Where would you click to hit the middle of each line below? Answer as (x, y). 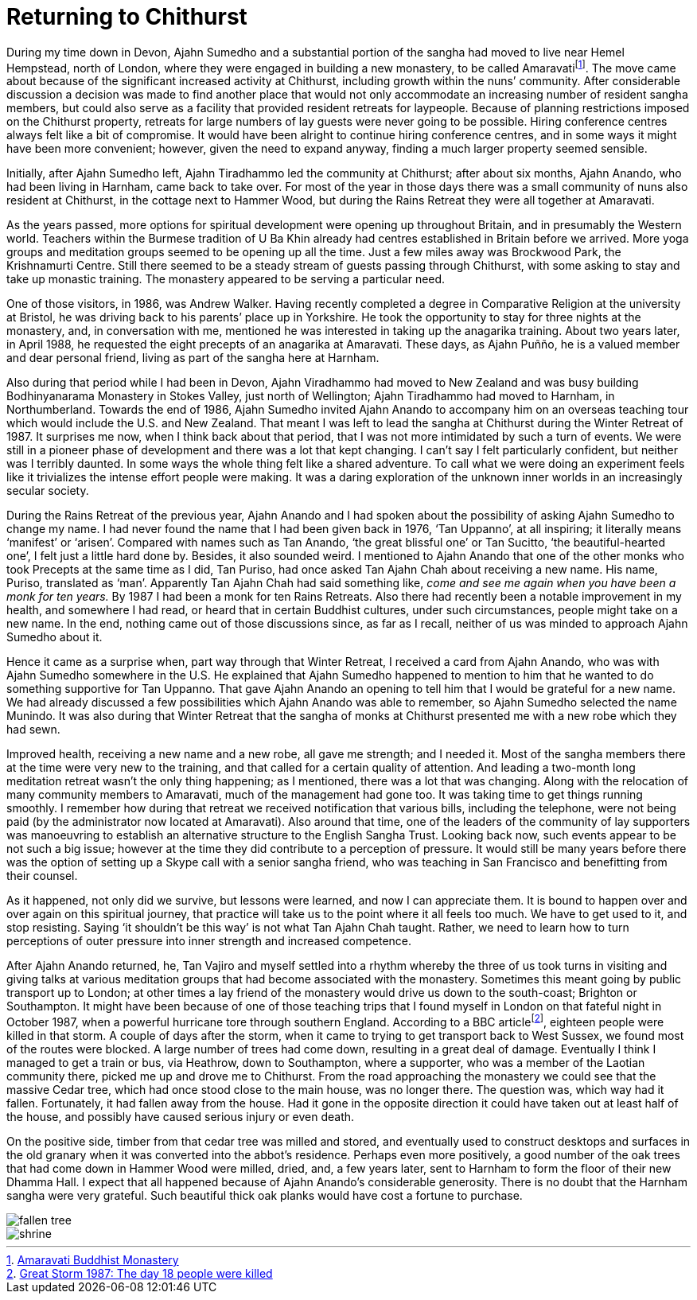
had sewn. (33, 730)
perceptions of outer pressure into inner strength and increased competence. (209, 941)
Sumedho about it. (55, 637)
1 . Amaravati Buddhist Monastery (93, 1260)
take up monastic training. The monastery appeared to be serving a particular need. (226, 279)
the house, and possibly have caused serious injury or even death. (181, 1117)
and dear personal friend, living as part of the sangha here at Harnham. (193, 358)
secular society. (48, 491)
